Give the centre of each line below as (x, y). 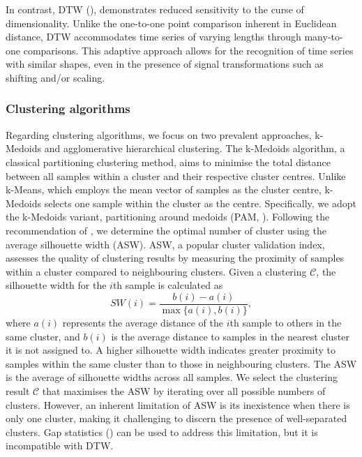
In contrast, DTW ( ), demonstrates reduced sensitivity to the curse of (155, 9)
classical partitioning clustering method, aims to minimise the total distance (168, 162)
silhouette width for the (56, 285)
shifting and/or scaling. (55, 77)
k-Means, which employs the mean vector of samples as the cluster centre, (164, 189)
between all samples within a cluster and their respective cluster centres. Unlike (176, 175)
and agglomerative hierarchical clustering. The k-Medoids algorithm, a (195, 148)
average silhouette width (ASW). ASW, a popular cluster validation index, (165, 244)
